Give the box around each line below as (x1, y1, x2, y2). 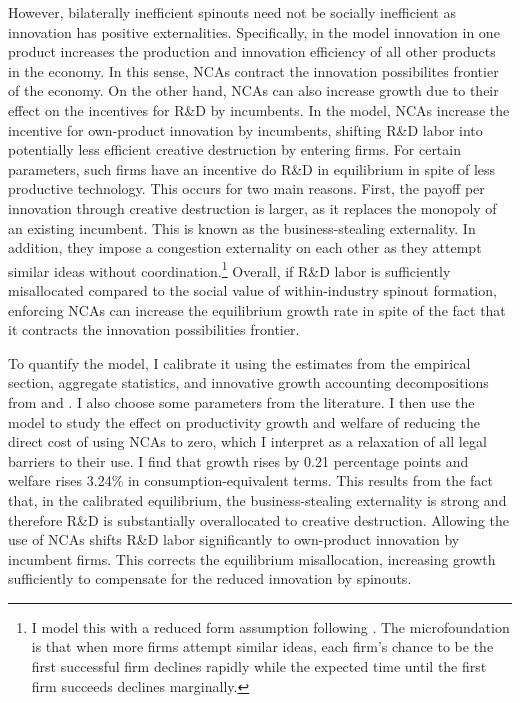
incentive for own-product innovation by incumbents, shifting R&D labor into (8, 119, 483, 140)
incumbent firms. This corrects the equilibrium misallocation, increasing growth (8, 548, 496, 569)
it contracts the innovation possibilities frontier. (8, 319, 300, 340)
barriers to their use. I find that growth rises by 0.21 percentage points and (8, 450, 469, 471)
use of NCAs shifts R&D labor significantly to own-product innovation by (8, 529, 460, 550)
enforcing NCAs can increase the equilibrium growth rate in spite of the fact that (8, 299, 506, 320)
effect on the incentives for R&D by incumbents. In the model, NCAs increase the (8, 99, 510, 120)
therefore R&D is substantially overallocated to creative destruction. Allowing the (8, 509, 510, 530)
